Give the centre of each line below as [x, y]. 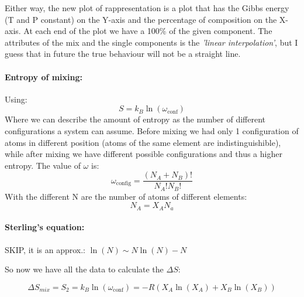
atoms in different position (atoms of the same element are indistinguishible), [143, 142]
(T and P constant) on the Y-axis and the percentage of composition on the [141, 19]
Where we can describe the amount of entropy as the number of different [135, 119]
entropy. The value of [43, 165]
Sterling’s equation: [45, 227]
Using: [16, 99]
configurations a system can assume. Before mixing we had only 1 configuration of [152, 130]
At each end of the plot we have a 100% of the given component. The [148, 31]
